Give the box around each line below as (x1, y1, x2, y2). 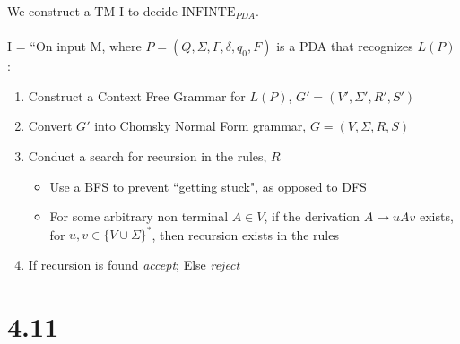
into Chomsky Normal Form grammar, (94, 116, 307, 135)
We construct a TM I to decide (7, 2, 178, 20)
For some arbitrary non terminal (49, 207, 229, 226)
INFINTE (181, 6, 236, 19)
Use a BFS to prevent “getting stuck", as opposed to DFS (49, 176, 367, 195)
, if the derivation (264, 207, 360, 226)
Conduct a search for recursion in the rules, (28, 146, 267, 165)
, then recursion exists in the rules (152, 225, 339, 244)
